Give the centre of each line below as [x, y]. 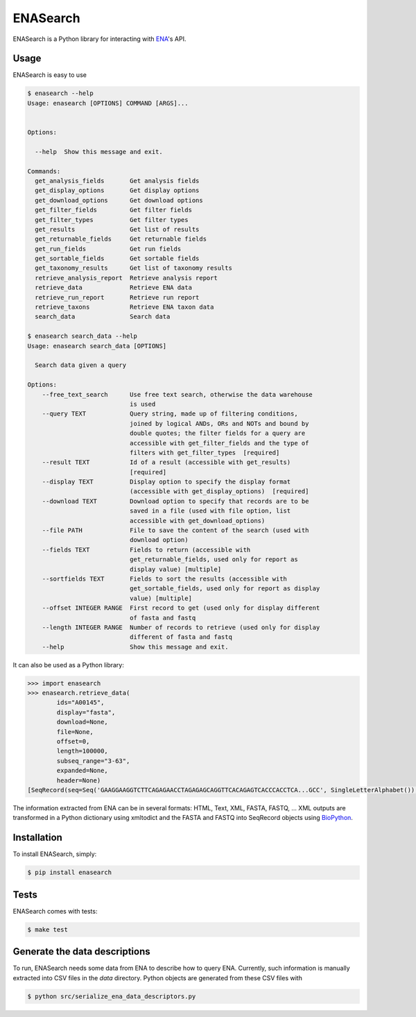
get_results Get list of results [117, 229]
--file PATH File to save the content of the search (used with [175, 530]
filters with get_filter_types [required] [205, 452]
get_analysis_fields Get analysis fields [117, 181]
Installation [37, 838]
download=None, [83, 722]
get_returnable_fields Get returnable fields [121, 239]
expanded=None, [83, 771]
